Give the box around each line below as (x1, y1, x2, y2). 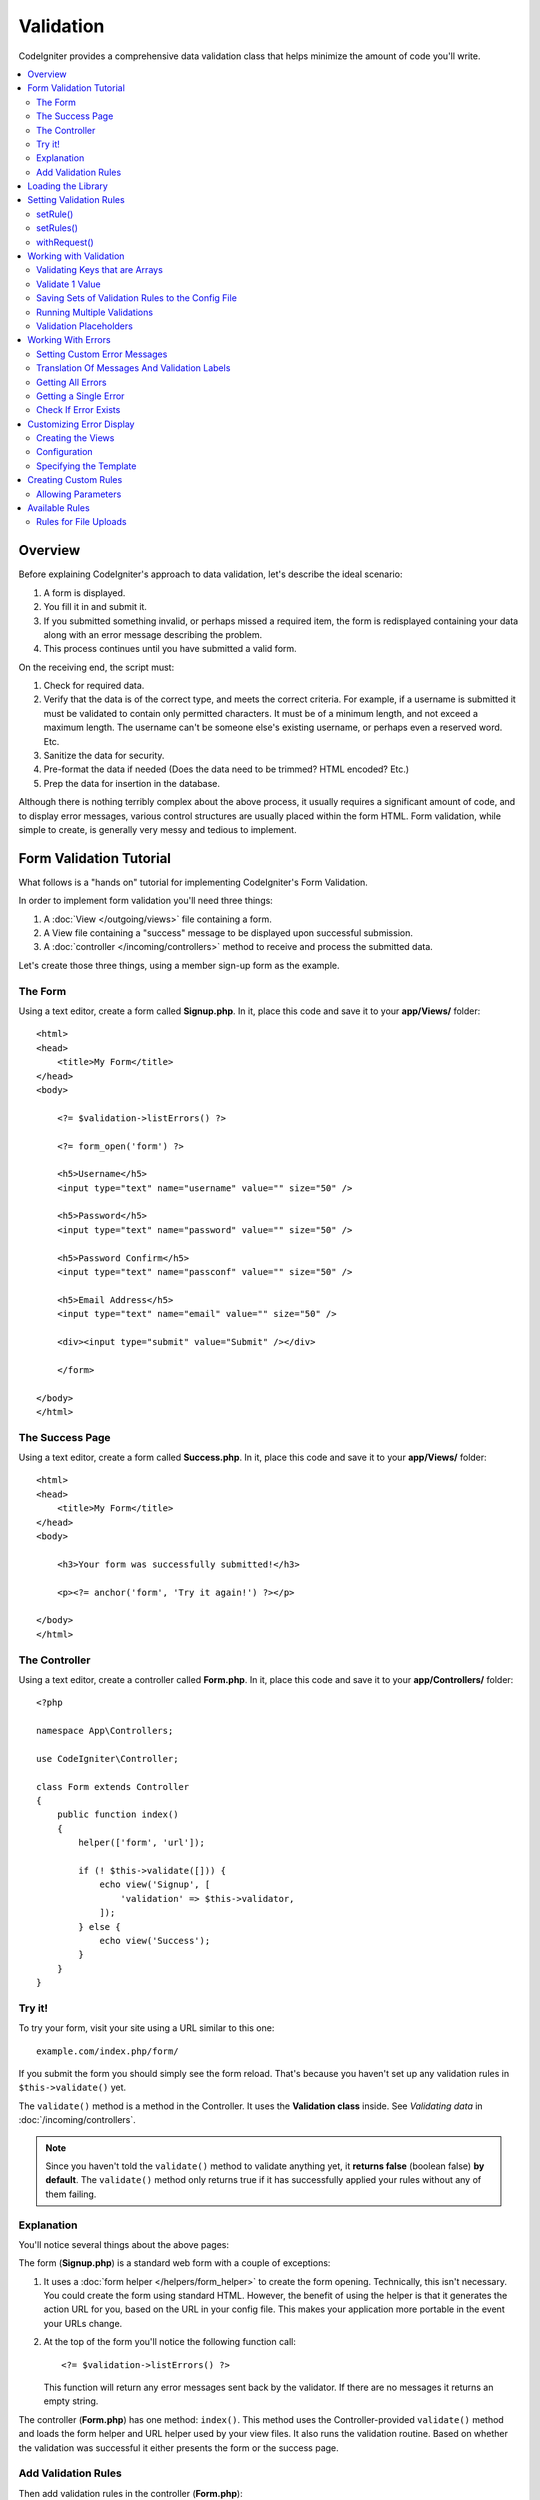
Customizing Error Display (27, 418, 135, 430)
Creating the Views (36, 432, 115, 444)
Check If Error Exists (36, 404, 121, 416)
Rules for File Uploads (36, 516, 127, 528)
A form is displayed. (43, 586, 126, 599)
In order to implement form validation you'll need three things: (18, 895, 274, 907)
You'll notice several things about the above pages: (18, 2238, 230, 2250)
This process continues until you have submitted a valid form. (43, 643, 297, 655)
